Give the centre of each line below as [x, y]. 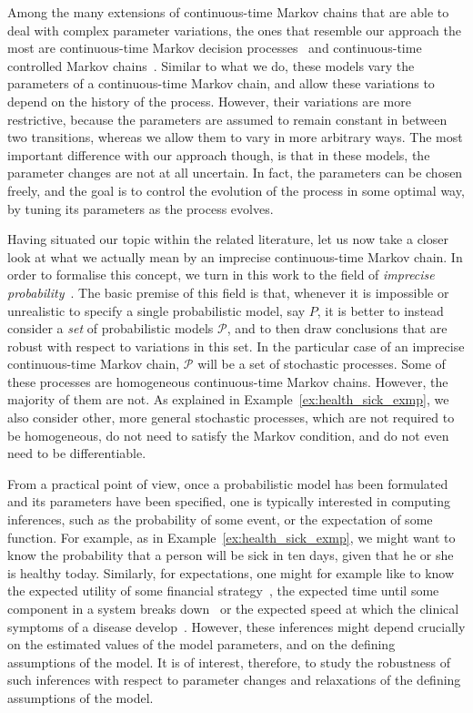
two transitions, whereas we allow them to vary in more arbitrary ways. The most [235, 137]
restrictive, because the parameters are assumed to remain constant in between [227, 119]
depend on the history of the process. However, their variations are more [209, 101]
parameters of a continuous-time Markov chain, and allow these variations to [221, 83]
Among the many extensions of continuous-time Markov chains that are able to [228, 12]
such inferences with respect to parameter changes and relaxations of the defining [234, 680]
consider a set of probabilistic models [111, 328]
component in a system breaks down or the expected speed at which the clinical [233, 608]
